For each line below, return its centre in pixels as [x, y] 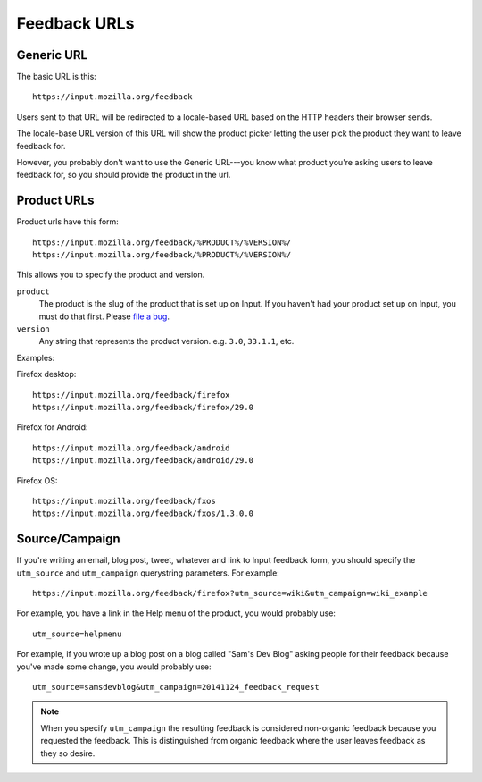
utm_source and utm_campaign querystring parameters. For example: [148, 573]
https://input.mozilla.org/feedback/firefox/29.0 [143, 407]
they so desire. [68, 753]
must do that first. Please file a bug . [104, 316]
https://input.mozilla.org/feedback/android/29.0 [143, 461]
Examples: [36, 357]
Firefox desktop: [46, 374]
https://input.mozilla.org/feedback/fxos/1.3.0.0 [143, 513]
